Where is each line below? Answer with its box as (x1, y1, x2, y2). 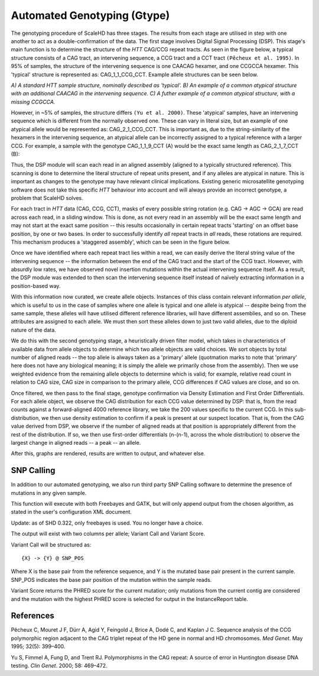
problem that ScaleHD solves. (11, 194, 83, 201)
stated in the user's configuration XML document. (11, 509, 132, 516)
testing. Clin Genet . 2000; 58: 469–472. (11, 662, 108, 669)
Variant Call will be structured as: (11, 541, 92, 548)
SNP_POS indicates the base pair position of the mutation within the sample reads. (11, 576, 212, 583)
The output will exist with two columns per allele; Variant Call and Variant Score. (11, 530, 206, 538)
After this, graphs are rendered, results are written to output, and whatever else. (11, 450, 206, 457)
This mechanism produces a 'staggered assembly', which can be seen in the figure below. (11, 238, 230, 245)
